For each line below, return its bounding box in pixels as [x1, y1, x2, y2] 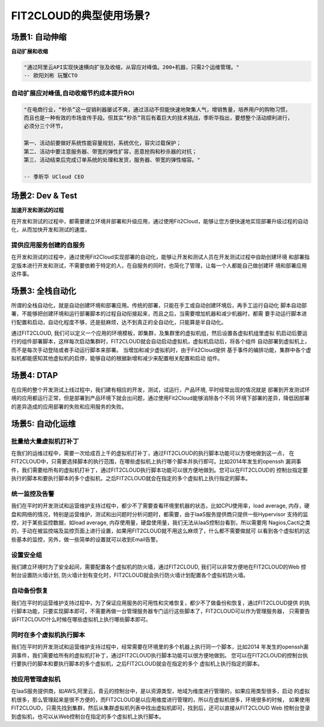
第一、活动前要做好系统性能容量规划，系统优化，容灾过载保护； [23, 140, 182, 146]
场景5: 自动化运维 [11, 418, 76, 429]
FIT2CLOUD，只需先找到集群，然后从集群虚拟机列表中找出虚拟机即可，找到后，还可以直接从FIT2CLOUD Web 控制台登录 [11, 704, 310, 711]
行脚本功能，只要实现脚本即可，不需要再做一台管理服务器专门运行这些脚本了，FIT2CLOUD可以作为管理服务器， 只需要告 [11, 607, 310, 615]
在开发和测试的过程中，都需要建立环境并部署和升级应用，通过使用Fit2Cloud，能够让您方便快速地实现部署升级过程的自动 [11, 217, 308, 225]
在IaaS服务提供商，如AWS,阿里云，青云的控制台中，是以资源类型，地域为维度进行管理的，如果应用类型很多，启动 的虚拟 [11, 687, 310, 695]
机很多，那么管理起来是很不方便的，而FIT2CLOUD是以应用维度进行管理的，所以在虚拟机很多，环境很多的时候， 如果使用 [11, 696, 310, 703]
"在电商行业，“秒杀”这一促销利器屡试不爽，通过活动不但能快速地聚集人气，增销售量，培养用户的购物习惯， [23, 106, 291, 113]
